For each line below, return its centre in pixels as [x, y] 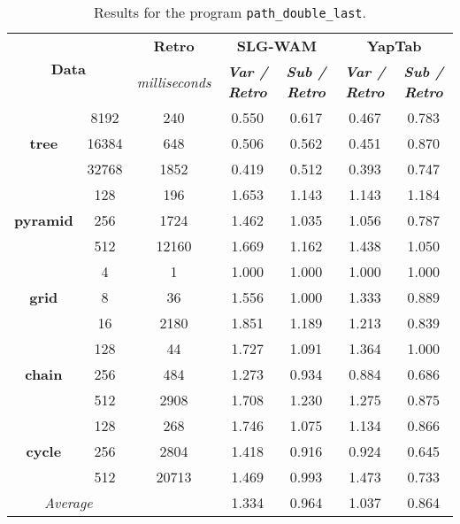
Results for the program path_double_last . [230, 12]
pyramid [44, 220]
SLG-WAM [276, 46]
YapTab [394, 46]
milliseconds [174, 81]
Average [69, 502]
